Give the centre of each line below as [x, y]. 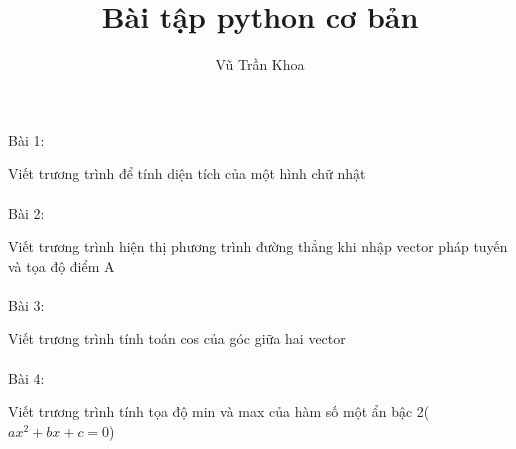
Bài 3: [26, 304]
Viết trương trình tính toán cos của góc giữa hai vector [177, 338]
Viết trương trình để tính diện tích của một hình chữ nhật [187, 173]
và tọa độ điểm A [61, 265]
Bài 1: [26, 139]
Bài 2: [26, 212]
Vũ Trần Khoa [260, 64]
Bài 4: [26, 377]
